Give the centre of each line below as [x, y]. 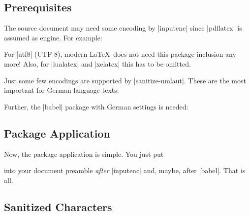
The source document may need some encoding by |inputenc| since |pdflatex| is [123, 28]
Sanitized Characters [58, 206]
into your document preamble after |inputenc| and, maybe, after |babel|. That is [125, 170]
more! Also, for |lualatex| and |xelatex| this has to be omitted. [97, 63]
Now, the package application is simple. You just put [84, 154]
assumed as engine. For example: [53, 37]
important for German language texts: [62, 90]
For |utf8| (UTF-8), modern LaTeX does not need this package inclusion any [120, 54]
